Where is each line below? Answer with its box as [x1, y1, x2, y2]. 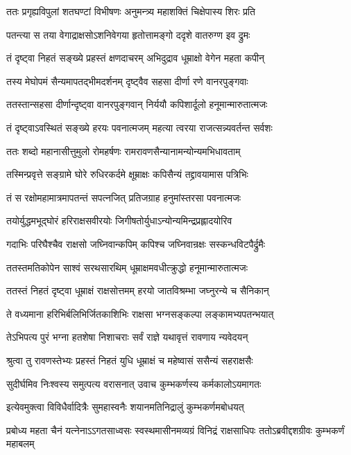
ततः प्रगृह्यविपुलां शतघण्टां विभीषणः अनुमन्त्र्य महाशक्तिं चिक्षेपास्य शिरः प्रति [6, 4, 255, 18]
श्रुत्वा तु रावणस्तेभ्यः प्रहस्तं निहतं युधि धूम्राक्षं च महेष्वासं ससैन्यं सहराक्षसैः [6, 353, 253, 367]
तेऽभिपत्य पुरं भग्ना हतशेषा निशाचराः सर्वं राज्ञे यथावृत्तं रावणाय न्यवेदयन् [6, 330, 248, 344]
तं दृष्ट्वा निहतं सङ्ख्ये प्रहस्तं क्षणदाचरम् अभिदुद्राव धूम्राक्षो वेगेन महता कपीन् [6, 51, 264, 65]
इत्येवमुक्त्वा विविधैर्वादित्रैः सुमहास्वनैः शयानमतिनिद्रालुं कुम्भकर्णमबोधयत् [6, 400, 244, 414]
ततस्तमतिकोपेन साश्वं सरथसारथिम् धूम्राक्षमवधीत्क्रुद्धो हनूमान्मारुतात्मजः [6, 260, 248, 274]
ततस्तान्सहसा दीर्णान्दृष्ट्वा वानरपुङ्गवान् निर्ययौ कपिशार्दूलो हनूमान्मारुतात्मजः [6, 97, 268, 111]
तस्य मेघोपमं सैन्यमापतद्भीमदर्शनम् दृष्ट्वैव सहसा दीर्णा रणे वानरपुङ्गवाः [6, 73, 248, 88]
